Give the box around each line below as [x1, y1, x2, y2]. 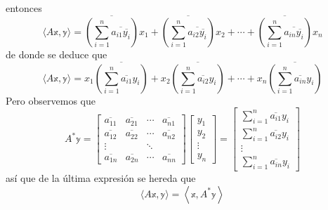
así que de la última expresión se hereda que [6, 171, 196, 185]
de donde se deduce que [6, 46, 107, 61]
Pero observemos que [6, 93, 96, 107]
